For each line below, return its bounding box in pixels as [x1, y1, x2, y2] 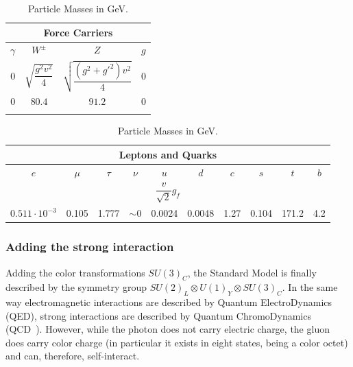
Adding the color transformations [5, 265, 145, 279]
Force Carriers [43, 25, 113, 39]
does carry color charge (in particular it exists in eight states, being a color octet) [5, 335, 348, 349]
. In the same [282, 280, 338, 294]
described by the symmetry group [5, 280, 147, 294]
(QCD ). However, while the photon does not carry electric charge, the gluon [5, 322, 330, 336]
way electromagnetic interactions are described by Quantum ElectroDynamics [5, 295, 332, 309]
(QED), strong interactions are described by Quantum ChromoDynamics [5, 308, 311, 322]
